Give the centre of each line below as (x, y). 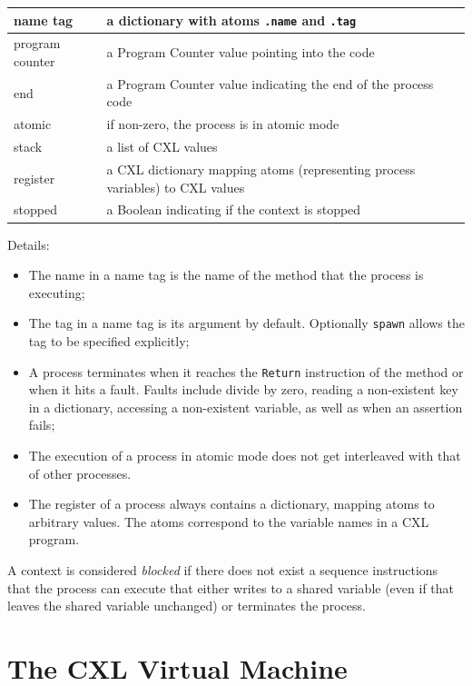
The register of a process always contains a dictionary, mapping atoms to (231, 504)
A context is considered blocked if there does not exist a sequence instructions (223, 569)
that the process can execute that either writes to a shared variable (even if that (231, 587)
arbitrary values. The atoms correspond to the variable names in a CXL (229, 521)
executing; (57, 292)
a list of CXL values (162, 147)
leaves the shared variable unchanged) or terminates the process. (187, 606)
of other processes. (80, 473)
